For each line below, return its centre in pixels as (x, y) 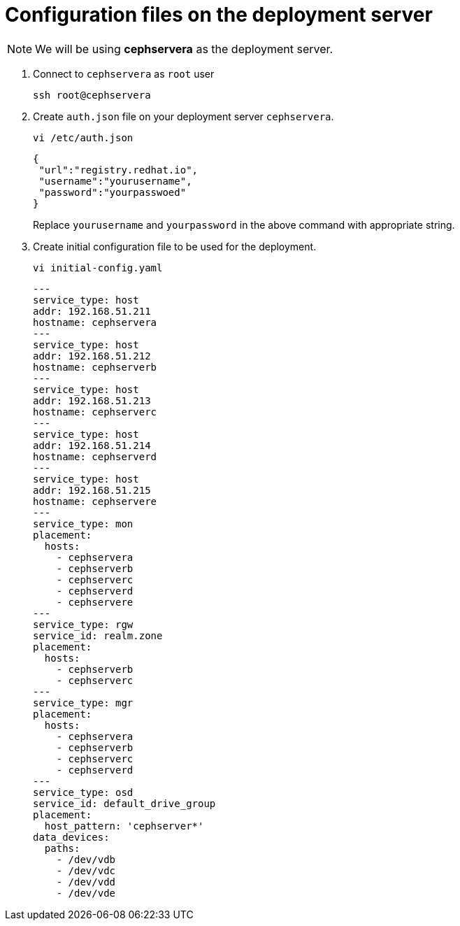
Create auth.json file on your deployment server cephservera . (184, 116)
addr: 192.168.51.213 (92, 400)
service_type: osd (83, 792)
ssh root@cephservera (92, 95)
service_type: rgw (83, 624)
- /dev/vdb (86, 859)
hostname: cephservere (95, 501)
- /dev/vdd (86, 882)
